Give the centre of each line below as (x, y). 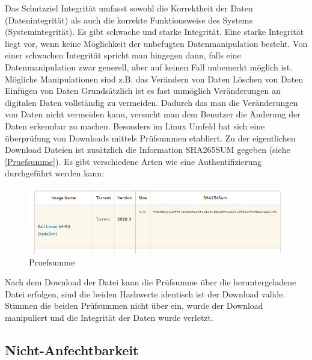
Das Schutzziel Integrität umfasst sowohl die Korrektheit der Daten (129, 8)
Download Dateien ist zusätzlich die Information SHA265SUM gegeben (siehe (148, 150)
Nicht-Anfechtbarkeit (72, 349)
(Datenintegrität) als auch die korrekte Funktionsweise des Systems (129, 20)
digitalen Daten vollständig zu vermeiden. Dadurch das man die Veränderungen (151, 102)
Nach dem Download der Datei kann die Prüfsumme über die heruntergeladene (151, 282)
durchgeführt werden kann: (55, 173)
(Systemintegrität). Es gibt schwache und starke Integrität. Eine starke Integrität (154, 32)
